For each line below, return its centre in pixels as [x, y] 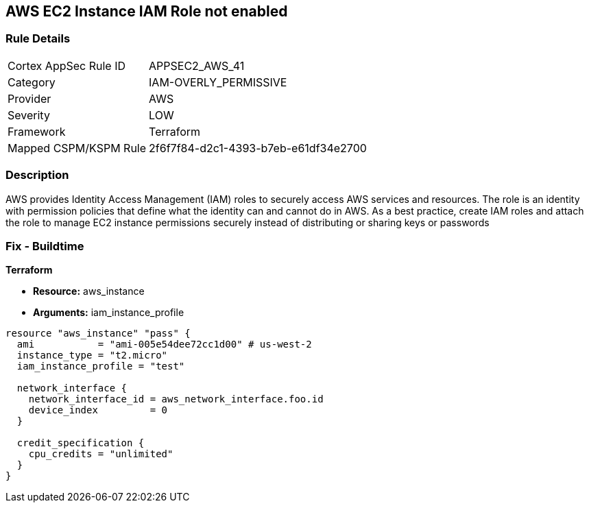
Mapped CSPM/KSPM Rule [77, 148]
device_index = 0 [98, 410]
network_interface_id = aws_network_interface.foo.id [176, 399]
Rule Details [38, 39]
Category [32, 82]
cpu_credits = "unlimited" [101, 454]
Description [37, 175]
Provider [29, 98]
